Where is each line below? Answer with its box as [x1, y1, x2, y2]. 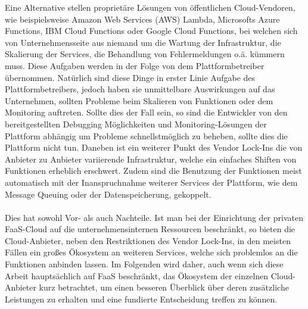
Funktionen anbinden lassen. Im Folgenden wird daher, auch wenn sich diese [5, 258, 284, 270]
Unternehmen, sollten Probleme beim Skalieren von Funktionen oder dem [5, 94, 273, 107]
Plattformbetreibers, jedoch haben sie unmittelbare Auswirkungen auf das [5, 83, 275, 95]
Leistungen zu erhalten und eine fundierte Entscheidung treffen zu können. [5, 292, 278, 305]
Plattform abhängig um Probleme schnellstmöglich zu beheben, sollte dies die [5, 129, 288, 142]
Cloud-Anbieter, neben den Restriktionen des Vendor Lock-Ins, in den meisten [5, 234, 291, 246]
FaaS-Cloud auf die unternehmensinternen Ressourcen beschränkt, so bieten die [5, 223, 295, 235]
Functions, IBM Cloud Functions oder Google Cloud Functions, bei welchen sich [5, 24, 298, 37]
